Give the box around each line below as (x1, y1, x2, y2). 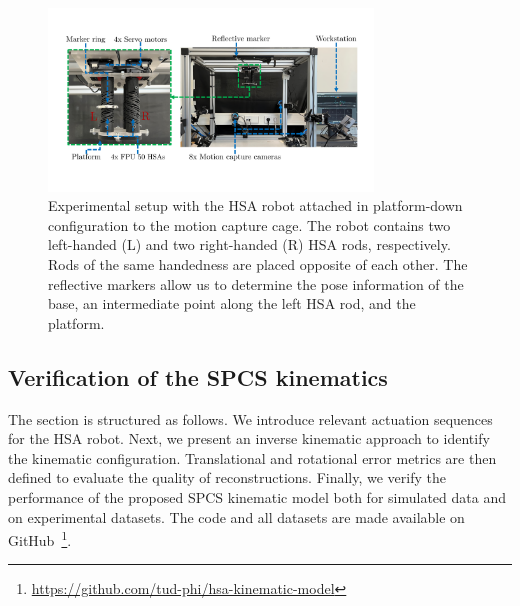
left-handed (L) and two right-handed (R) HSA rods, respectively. (48, 234, 451, 255)
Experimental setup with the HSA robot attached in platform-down (48, 195, 463, 216)
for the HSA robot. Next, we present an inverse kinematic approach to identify (8, 428, 490, 449)
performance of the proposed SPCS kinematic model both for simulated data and (8, 486, 506, 507)
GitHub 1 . (8, 527, 72, 550)
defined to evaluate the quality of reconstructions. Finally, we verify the (8, 467, 446, 488)
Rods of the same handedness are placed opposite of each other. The (48, 254, 468, 274)
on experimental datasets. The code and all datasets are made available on (8, 506, 465, 527)
